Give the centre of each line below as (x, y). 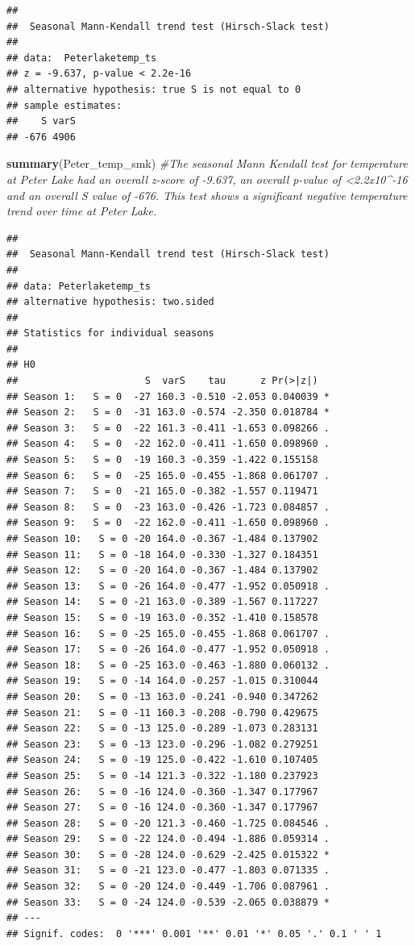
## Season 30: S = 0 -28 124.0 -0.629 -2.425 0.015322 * (168, 854)
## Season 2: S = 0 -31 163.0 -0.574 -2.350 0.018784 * (168, 413)
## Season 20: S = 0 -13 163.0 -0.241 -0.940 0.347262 (162, 696)
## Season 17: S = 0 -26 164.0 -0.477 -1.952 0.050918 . (168, 650)
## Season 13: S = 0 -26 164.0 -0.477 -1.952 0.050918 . (168, 586)
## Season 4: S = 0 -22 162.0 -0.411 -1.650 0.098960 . (168, 444)
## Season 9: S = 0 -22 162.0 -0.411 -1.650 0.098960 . (168, 523)
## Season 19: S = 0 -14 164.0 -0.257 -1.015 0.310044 (162, 681)
